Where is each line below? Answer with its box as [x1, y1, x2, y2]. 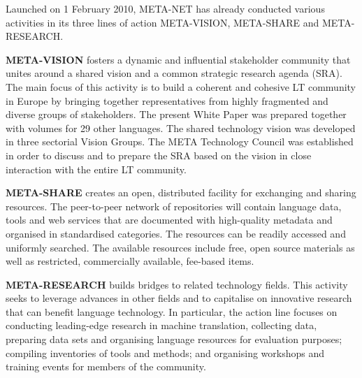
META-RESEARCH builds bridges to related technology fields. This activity [6, 277, 348, 291]
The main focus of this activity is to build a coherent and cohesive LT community [6, 79, 356, 94]
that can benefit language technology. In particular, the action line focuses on [6, 304, 338, 319]
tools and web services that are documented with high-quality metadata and [6, 212, 333, 227]
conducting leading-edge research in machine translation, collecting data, [6, 318, 317, 333]
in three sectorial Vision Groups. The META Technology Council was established [6, 134, 354, 149]
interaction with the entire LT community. [6, 161, 187, 176]
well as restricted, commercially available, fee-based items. [6, 254, 254, 268]
